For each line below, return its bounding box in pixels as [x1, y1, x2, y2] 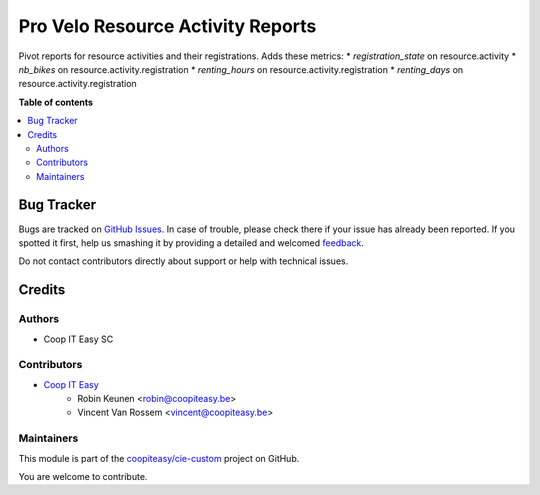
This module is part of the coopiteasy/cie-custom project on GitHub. [18, 452, 300, 464]
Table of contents [18, 96, 94, 108]
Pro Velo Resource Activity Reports [18, 15, 317, 37]
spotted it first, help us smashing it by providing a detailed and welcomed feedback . [18, 236, 365, 249]
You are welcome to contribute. [18, 470, 148, 482]
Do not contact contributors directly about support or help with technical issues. [18, 255, 349, 267]
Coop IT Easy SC [43, 333, 114, 345]
